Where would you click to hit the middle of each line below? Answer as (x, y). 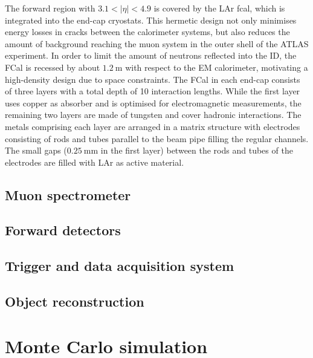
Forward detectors (63, 230)
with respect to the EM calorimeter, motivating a (217, 67)
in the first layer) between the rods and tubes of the (197, 150)
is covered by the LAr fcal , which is (219, 8)
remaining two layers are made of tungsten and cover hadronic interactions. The (153, 115)
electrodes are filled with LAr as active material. (95, 162)
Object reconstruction (75, 301)
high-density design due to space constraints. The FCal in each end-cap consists (153, 79)
